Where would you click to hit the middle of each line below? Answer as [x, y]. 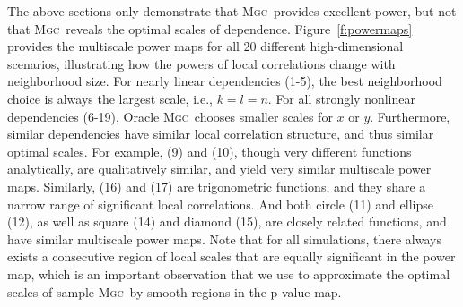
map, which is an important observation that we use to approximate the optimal [229, 273]
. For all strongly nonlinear [341, 98]
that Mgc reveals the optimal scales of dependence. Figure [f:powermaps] [210, 28]
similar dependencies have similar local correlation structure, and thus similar [221, 134]
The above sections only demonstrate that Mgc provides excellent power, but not [232, 11]
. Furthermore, [410, 116]
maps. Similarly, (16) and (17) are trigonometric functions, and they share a [217, 186]
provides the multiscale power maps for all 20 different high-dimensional [205, 46]
